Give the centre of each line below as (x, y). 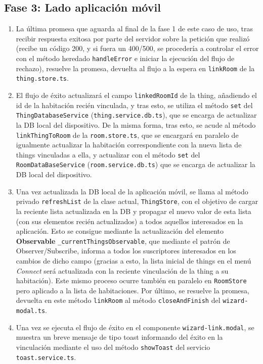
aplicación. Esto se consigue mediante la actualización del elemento (120, 231)
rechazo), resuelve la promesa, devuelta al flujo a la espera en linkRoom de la (135, 68)
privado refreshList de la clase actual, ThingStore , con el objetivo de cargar (137, 201)
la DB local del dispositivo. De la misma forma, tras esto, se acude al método (136, 124)
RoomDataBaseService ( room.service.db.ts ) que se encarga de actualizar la (136, 164)
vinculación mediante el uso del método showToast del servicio (113, 347)
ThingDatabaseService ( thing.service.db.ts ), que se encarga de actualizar (136, 115)
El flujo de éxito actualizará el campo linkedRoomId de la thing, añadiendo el (137, 95)
